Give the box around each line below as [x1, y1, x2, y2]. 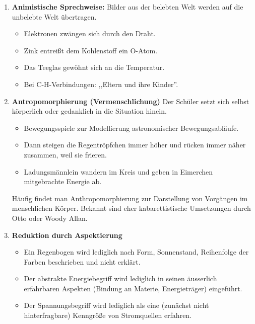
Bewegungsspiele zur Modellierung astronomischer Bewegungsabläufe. [24, 122, 239, 133]
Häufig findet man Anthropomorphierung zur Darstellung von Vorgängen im [12, 193, 248, 203]
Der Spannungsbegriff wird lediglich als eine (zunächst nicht [24, 300, 209, 310]
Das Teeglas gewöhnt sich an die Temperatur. [24, 62, 165, 72]
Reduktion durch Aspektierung [12, 229, 122, 240]
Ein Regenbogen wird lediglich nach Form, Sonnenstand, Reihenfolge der [24, 247, 249, 257]
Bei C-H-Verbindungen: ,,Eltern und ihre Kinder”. [24, 78, 178, 89]
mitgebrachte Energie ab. [24, 176, 102, 187]
